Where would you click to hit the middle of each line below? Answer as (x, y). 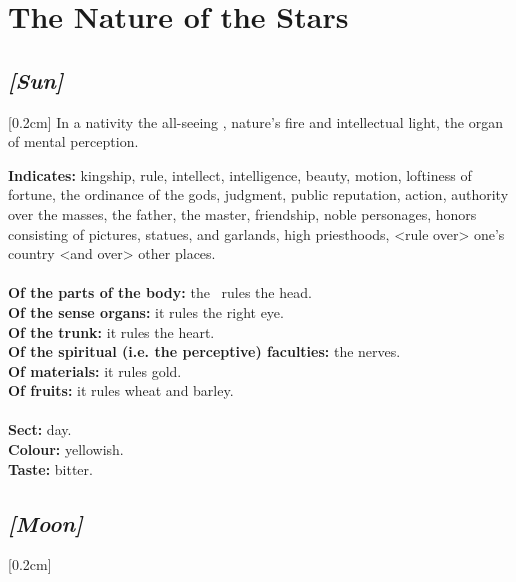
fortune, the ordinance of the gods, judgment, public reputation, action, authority (258, 194)
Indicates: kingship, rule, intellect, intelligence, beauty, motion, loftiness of (240, 174)
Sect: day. (40, 429)
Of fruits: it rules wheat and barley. (121, 390)
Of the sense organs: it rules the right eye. (146, 311)
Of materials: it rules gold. (95, 370)
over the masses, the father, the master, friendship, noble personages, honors (242, 213)
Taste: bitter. (50, 468)
